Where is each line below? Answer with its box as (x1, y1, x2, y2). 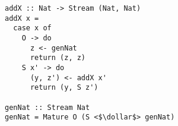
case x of (13, 24, 52, 33)
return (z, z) (30, 53, 86, 62)
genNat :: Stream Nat (5, 103, 90, 112)
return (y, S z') (30, 83, 98, 92)
